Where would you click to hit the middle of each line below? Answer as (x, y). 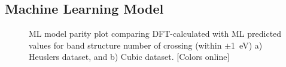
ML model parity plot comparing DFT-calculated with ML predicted (155, 33)
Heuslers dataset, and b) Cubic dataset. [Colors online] (129, 57)
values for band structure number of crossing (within (125, 45)
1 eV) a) (247, 45)
